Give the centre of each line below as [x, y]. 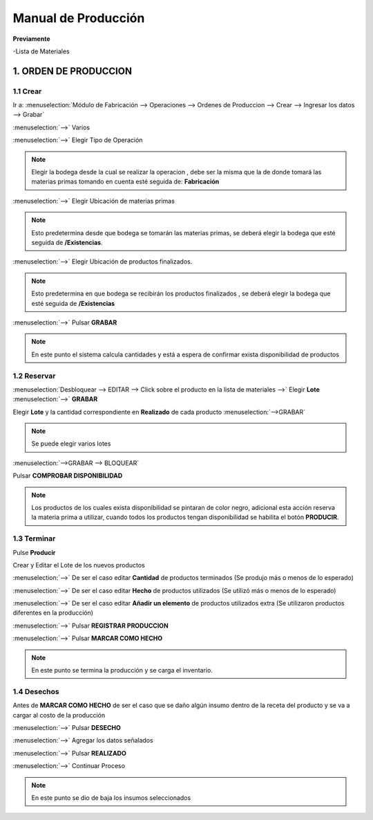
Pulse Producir [34, 552]
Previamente [31, 39]
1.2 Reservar [34, 376]
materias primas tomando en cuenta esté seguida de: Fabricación [125, 182]
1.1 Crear [27, 91]
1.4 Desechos [36, 691]
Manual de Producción [79, 18]
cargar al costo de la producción [59, 715]
